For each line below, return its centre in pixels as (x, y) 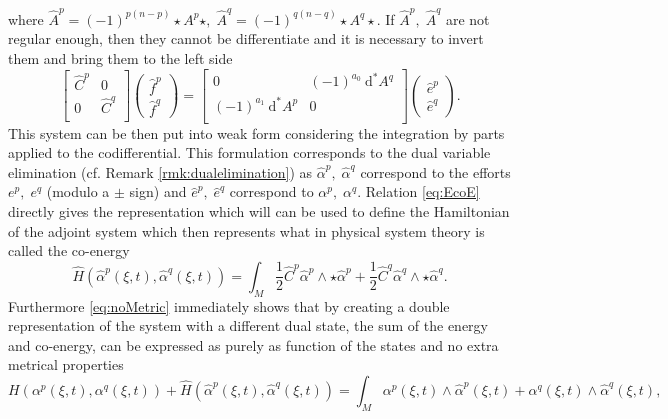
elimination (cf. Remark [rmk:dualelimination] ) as (160, 171)
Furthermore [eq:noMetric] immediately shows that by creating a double (229, 305)
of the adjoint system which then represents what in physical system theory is (246, 230)
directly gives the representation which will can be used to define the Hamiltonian (259, 210)
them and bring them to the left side (120, 57)
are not (467, 18)
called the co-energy (69, 250)
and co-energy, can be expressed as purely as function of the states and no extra (253, 344)
